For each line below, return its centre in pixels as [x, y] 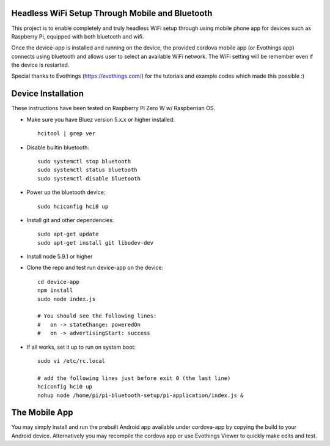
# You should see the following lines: [97, 316]
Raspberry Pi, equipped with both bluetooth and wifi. [78, 36]
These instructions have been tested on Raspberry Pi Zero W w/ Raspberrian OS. [113, 108]
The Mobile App [42, 413]
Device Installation [48, 94]
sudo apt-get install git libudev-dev [96, 243]
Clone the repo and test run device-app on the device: [95, 268]
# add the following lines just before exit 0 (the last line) [134, 378]
